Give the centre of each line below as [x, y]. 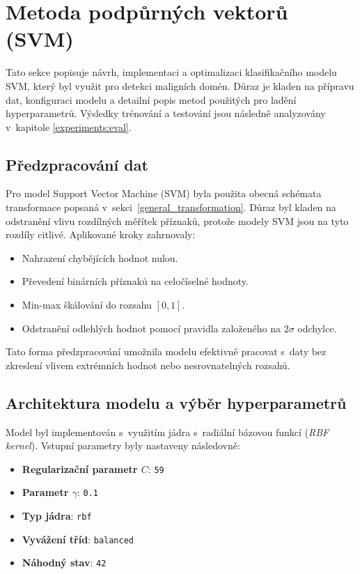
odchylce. [317, 328]
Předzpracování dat [77, 164]
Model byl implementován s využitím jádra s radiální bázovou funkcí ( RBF [167, 432]
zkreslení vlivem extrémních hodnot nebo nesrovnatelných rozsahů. [148, 365]
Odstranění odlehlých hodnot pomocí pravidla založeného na [151, 328]
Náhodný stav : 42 [64, 563]
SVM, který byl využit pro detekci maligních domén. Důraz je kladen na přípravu [180, 85]
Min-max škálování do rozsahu [87, 305]
